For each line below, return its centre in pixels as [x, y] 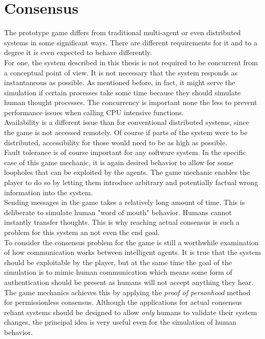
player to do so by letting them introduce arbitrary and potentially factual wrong [131, 182]
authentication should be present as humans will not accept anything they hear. [129, 282]
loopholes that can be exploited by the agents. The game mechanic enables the [127, 172]
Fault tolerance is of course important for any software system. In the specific [125, 152]
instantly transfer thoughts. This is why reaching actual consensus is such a [122, 222]
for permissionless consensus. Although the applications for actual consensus [123, 302]
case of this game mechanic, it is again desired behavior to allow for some [119, 162]
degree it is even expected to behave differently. [78, 52]
